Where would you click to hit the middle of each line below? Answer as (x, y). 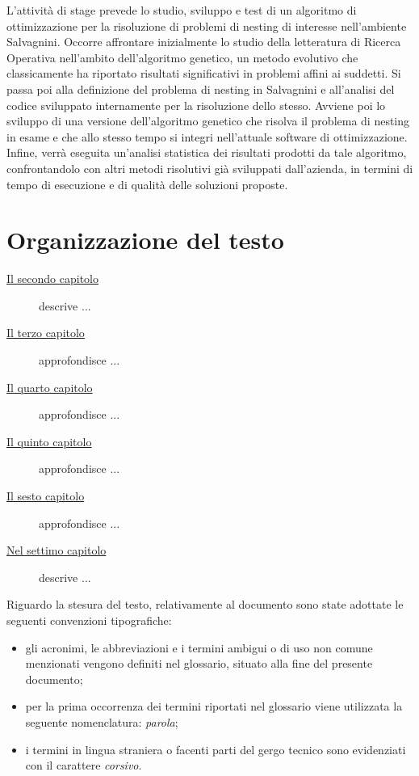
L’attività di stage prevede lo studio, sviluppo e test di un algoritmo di (182, 10)
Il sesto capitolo (46, 496)
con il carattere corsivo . (84, 765)
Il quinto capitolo (49, 441)
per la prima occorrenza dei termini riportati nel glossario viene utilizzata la (214, 706)
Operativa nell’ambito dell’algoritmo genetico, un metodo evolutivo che (182, 57)
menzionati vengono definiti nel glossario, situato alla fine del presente (199, 663)
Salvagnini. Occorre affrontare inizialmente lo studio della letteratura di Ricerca (204, 42)
